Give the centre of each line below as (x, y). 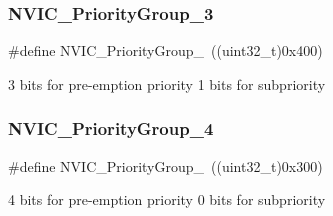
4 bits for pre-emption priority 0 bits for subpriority (167, 199)
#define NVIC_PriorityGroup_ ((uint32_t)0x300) (165, 165)
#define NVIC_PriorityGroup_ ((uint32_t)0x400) (165, 50)
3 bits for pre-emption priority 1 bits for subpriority (167, 83)
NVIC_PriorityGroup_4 (111, 128)
